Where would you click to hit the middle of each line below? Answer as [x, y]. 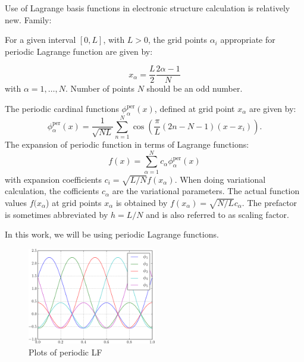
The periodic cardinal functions [62, 109]
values [16, 203]
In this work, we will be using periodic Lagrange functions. [112, 234]
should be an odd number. [195, 88]
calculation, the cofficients [52, 191]
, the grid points [178, 40]
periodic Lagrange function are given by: [79, 51]
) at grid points [74, 203]
